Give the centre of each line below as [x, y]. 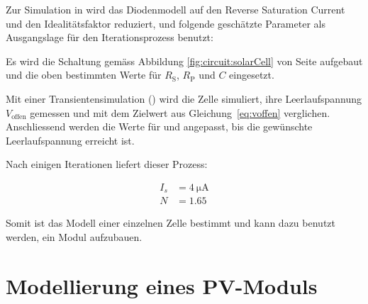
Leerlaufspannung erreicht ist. [70, 140]
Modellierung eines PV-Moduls [162, 285]
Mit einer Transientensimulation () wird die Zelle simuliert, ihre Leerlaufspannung [184, 98]
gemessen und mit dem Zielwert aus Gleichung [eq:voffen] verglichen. [180, 112]
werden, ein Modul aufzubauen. [74, 237]
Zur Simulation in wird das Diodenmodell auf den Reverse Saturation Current [175, 9]
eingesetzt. [252, 75]
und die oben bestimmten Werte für [84, 75]
